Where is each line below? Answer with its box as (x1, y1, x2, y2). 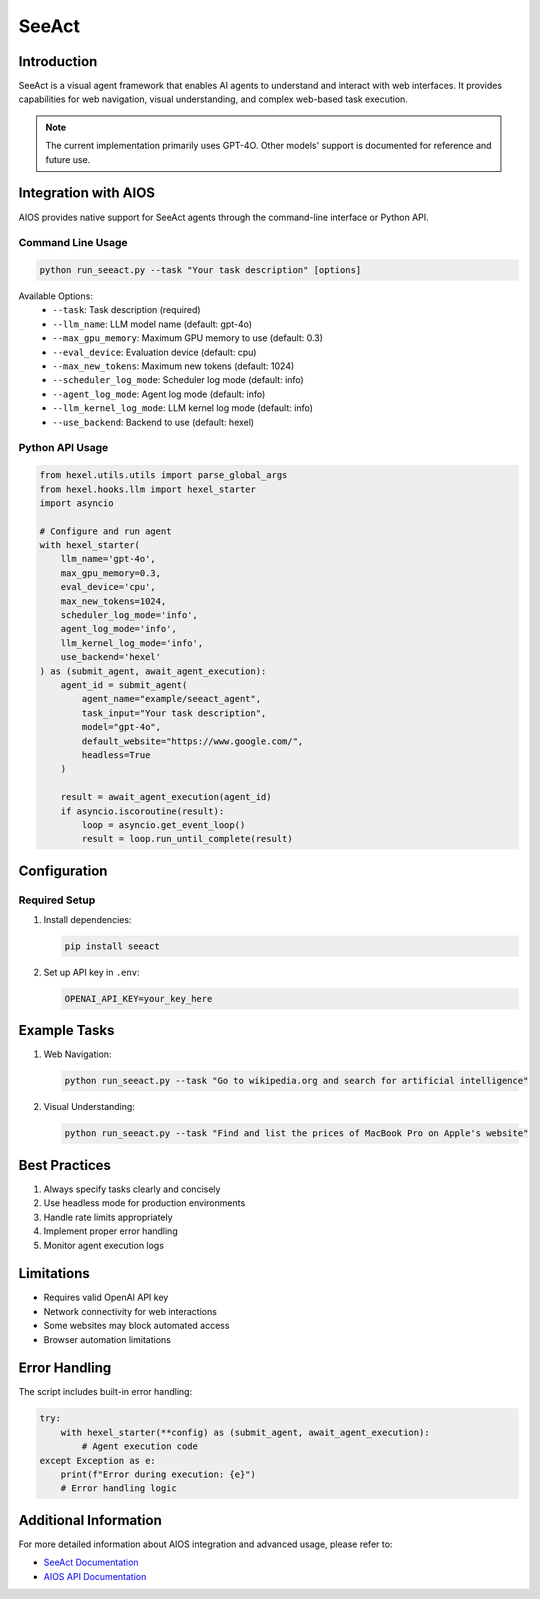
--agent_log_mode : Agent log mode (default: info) (52, 388, 266, 400)
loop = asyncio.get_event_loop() (81, 819, 246, 830)
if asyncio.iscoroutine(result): (60, 805, 225, 817)
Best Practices (18, 1156, 112, 1174)
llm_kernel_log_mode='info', (60, 637, 204, 649)
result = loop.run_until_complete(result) (81, 833, 294, 845)
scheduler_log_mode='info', (60, 610, 199, 621)
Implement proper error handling (43, 1225, 179, 1237)
